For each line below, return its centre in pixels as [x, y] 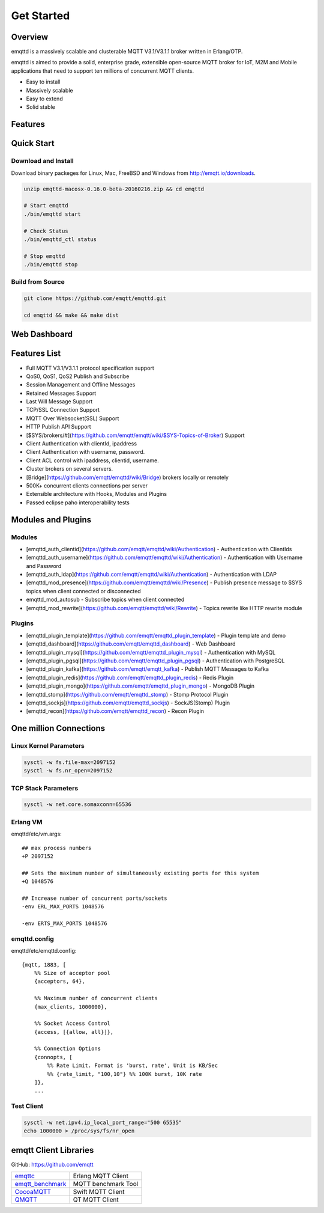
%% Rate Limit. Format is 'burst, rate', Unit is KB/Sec [133, 1066]
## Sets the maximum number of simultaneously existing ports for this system [140, 873]
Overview [30, 37]
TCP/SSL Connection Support [63, 410]
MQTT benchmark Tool [106, 1184]
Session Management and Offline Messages [81, 385]
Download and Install [43, 161]
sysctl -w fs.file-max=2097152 [70, 762]
